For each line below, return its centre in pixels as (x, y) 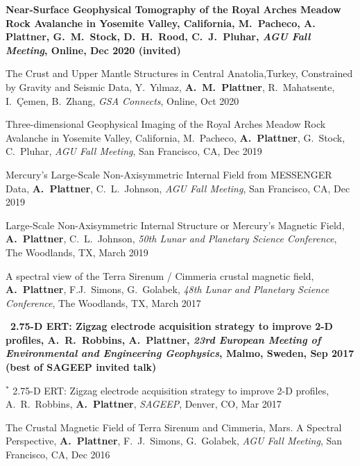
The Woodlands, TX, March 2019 (77, 252)
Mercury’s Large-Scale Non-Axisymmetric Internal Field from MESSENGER (169, 174)
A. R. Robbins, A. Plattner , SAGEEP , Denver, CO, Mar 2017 (144, 404)
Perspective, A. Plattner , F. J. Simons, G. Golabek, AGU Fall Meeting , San (174, 441)
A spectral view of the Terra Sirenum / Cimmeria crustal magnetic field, (160, 275)
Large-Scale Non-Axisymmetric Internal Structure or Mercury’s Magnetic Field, (175, 225)
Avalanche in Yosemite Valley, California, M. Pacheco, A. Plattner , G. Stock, (175, 137)
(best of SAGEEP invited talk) (81, 367)
